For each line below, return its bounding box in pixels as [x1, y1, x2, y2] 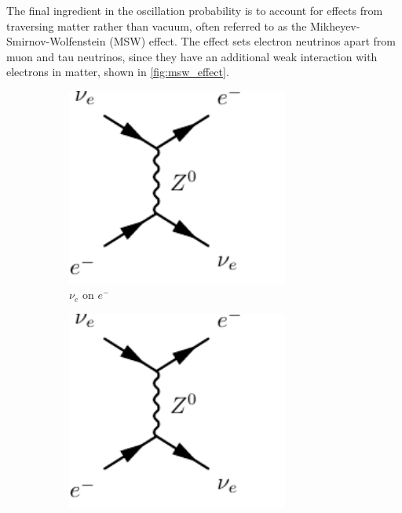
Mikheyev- [310, 17, 360, 34]
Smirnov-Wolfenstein [6, 33, 106, 49]
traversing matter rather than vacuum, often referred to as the [6, 17, 307, 34]
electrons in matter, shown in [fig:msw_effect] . [6, 64, 229, 80]
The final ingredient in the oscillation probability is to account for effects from [6, 2, 383, 18]
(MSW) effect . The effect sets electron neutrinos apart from [109, 33, 396, 49]
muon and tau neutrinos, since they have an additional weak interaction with [6, 48, 378, 64]
